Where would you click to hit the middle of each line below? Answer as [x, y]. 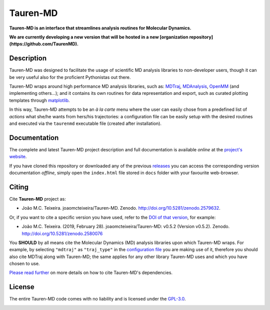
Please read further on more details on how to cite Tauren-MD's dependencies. [91, 273]
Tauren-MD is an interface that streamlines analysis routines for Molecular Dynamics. [100, 28]
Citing [19, 187]
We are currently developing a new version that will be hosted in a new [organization [99, 37]
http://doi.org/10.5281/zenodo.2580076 [62, 233]
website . [18, 157]
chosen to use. [24, 264]
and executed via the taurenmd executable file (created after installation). [85, 123]
